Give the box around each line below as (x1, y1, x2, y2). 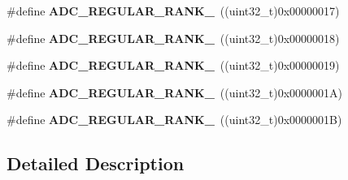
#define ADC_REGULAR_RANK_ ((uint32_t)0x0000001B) (7, 111, 342, 128)
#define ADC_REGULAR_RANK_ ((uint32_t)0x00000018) (7, 29, 340, 46)
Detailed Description (7, 151, 185, 176)
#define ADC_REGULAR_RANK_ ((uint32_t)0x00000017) (7, 2, 340, 19)
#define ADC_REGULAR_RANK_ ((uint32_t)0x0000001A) (7, 84, 343, 101)
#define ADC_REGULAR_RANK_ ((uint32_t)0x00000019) (7, 57, 340, 74)
